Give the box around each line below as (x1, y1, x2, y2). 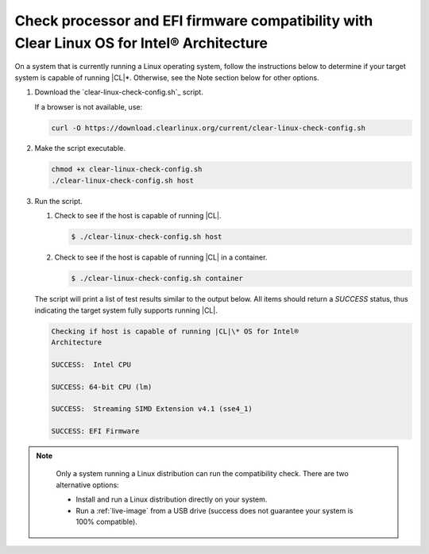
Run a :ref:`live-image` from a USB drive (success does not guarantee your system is (75, 506, 354, 515)
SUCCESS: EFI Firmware (51, 427, 140, 436)
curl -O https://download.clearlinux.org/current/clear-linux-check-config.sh (51, 123, 365, 133)
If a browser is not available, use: (34, 102, 143, 111)
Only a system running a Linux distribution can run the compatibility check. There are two (56, 469, 349, 479)
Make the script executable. (34, 144, 126, 153)
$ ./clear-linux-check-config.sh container (71, 274, 244, 283)
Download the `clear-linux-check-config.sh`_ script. (34, 87, 204, 97)
